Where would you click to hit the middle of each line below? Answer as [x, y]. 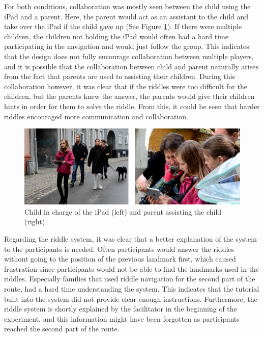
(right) [35, 222]
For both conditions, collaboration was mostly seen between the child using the [127, 6]
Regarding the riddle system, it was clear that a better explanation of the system [130, 238]
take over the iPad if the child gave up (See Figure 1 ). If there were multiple [123, 26]
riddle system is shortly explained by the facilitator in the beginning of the [121, 309]
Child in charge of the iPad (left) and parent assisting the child [123, 211]
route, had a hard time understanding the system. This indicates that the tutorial [132, 288]
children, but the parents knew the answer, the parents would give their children [129, 96]
